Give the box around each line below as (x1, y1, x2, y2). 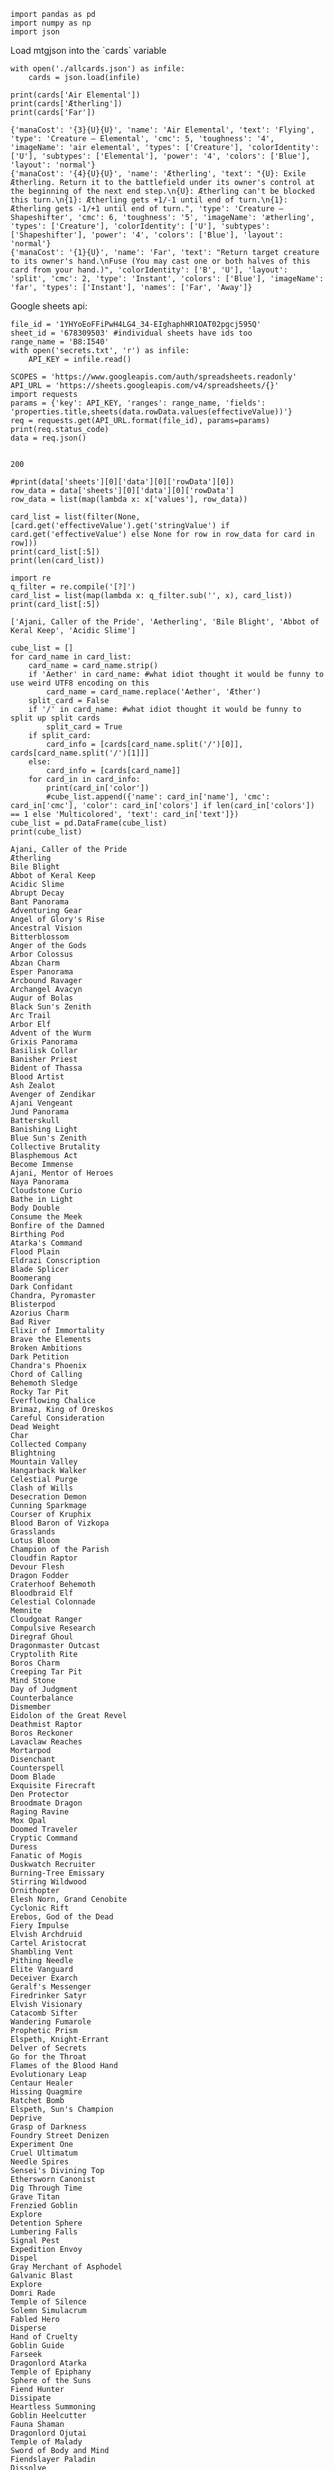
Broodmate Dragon (10, 1798, 83, 1808)
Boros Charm (10, 1658, 60, 1668)
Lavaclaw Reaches (10, 1737, 83, 1747)
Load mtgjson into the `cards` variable (10, 45, 167, 56)
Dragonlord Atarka (10, 2358, 87, 2368)
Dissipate (10, 2393, 52, 2403)
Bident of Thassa (10, 1063, 83, 1073)
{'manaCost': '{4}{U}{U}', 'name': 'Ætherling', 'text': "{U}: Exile (10, 169, 307, 179)
